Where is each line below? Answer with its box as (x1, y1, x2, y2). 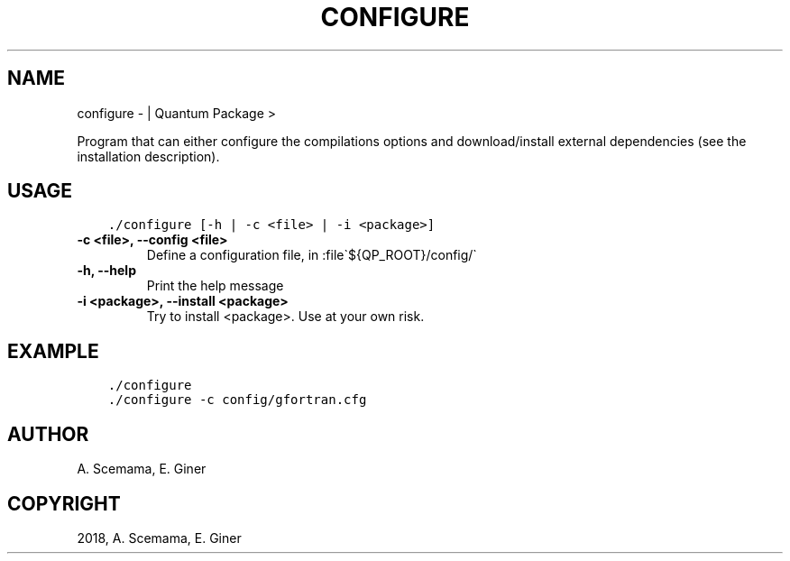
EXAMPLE (7, 339, 99, 363)
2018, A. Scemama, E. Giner (77, 529, 242, 546)
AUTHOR (7, 422, 89, 446)
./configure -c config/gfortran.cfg (107, 392, 367, 408)
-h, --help (77, 262, 136, 279)
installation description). (77, 148, 220, 164)
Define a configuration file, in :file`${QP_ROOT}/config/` (146, 247, 477, 263)
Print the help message (146, 278, 284, 294)
